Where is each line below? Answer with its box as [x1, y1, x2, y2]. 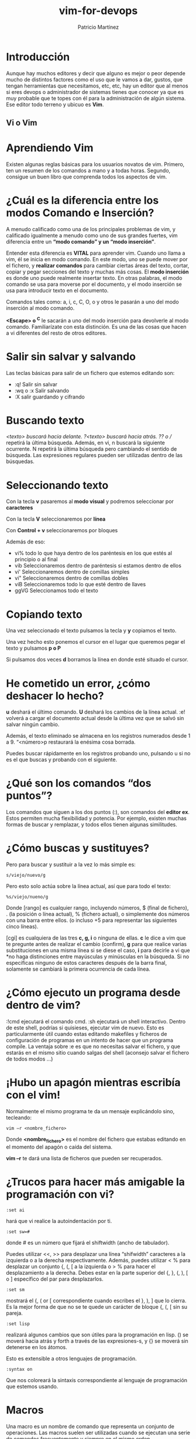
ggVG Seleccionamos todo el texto [14, 587, 98, 594]
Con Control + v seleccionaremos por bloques [6, 527, 118, 534]
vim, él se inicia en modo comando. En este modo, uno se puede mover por [6, 255, 188, 262]
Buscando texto [6, 414, 85, 427]
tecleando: [6, 1114, 32, 1122]
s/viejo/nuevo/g [6, 873, 46, 879]
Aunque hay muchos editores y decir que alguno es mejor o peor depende [6, 69, 185, 77]
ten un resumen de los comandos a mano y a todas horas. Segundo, [6, 167, 171, 174]
